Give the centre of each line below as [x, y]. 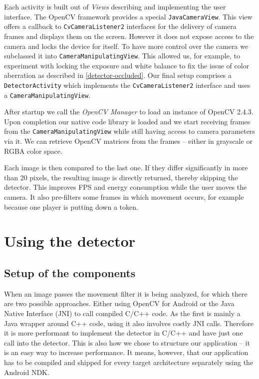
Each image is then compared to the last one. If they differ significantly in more [126, 168]
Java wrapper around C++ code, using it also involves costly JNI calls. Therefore [129, 323]
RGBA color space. [33, 151]
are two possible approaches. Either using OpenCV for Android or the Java [119, 303]
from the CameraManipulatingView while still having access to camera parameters [129, 131]
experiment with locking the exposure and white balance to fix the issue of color [127, 65]
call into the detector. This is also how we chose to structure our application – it [127, 342]
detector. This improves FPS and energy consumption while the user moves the [126, 187]
